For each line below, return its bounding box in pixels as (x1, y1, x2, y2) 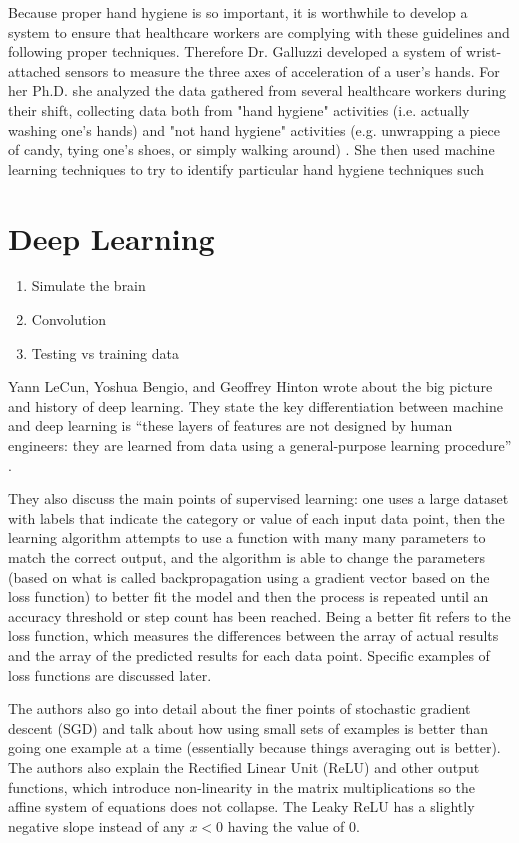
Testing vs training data (31, 342, 180, 363)
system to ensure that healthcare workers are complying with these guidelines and (8, 21, 510, 42)
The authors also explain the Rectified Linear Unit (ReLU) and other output (8, 756, 480, 777)
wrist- (466, 41, 502, 62)
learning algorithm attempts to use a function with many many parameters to (8, 527, 486, 548)
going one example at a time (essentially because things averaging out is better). (8, 737, 501, 758)
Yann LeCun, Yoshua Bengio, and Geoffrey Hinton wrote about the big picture (8, 376, 493, 397)
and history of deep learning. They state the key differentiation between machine (8, 395, 503, 416)
